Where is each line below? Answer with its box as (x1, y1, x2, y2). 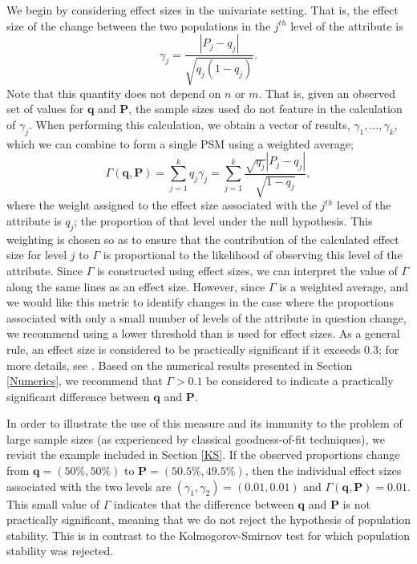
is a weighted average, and (279, 278, 408, 294)
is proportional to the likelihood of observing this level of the (103, 246, 403, 263)
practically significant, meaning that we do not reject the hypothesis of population (6, 511, 411, 528)
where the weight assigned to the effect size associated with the (6, 197, 317, 213)
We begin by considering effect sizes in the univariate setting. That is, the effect (6, 2, 399, 18)
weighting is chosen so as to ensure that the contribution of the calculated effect (6, 230, 399, 247)
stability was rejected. (6, 542, 114, 559)
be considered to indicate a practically (206, 372, 394, 389)
